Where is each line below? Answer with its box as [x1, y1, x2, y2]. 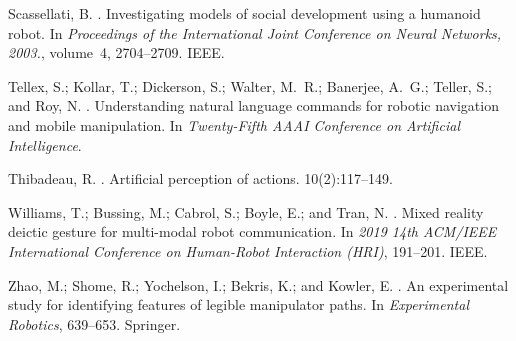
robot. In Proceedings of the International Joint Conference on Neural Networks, [8, 22, 502, 43]
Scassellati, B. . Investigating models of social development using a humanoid [8, 3, 481, 23]
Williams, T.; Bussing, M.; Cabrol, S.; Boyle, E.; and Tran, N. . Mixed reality [8, 201, 484, 222]
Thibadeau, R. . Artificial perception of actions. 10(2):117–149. [8, 168, 393, 189]
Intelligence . [8, 134, 82, 155]
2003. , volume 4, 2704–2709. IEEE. [8, 42, 225, 63]
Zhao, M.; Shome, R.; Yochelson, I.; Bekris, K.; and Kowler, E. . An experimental [8, 274, 509, 295]
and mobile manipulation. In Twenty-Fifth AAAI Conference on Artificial [8, 114, 460, 135]
